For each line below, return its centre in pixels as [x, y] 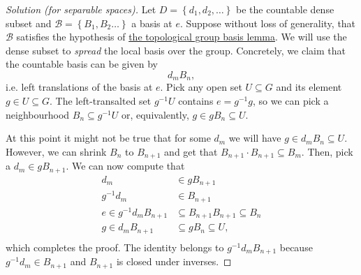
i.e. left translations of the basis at [79, 87]
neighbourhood [38, 114]
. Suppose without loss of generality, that [268, 23]
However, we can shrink [56, 151]
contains [196, 101]
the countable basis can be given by [82, 64]
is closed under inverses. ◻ [174, 261]
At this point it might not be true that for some [108, 138]
